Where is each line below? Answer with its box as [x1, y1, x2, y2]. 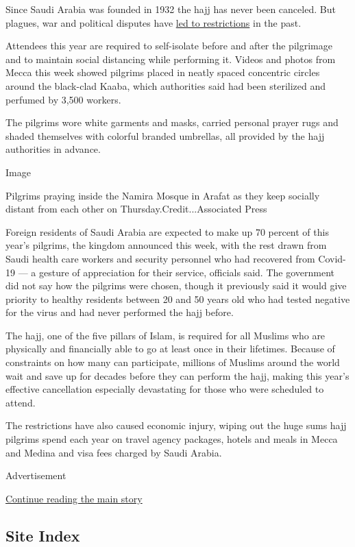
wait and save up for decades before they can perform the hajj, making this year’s [5, 368, 350, 382]
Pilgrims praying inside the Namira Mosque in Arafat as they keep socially [5, 188, 320, 202]
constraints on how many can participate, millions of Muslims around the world [5, 355, 340, 369]
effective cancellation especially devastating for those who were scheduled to [5, 382, 324, 396]
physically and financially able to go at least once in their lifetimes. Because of [5, 341, 335, 356]
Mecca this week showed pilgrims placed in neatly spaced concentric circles [5, 65, 320, 80]
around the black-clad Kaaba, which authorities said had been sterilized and [5, 78, 326, 93]
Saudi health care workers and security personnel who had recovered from [5, 251, 315, 265]
